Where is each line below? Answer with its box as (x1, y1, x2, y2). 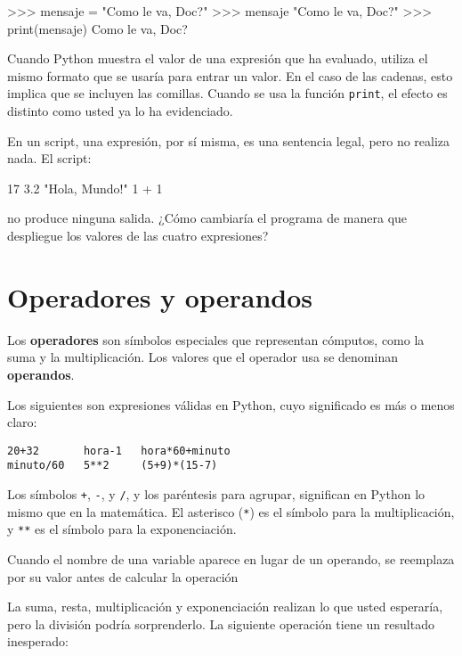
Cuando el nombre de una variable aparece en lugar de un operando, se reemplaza (7, 549, 455, 568)
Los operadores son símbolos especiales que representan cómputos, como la (7, 330, 425, 348)
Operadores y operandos (7, 278, 313, 315)
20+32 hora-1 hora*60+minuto (7, 444, 231, 457)
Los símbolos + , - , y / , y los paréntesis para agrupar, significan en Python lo (7, 485, 426, 503)
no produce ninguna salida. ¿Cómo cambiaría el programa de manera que (7, 209, 408, 227)
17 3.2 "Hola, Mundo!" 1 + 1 (7, 178, 163, 197)
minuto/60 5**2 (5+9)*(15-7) (7, 459, 218, 472)
